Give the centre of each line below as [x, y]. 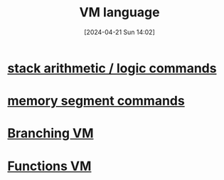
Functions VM [49, 166]
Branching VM [50, 133]
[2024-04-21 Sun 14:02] [119, 32]
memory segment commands [96, 101]
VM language [119, 12]
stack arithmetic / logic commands [112, 68]
